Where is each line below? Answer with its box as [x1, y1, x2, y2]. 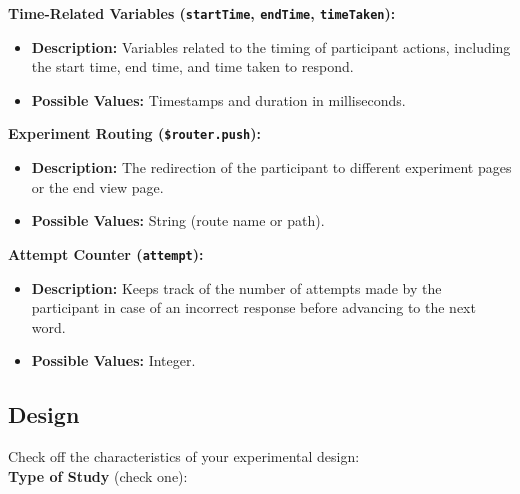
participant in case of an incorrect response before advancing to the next [31, 297, 476, 318]
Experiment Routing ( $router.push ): [8, 123, 261, 144]
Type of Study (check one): [8, 465, 188, 486]
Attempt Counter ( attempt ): [8, 243, 204, 264]
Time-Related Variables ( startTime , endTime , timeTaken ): [8, 3, 396, 23]
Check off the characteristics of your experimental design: [8, 446, 360, 467]
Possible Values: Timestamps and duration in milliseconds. [31, 89, 406, 110]
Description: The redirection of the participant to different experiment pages [31, 157, 512, 178]
